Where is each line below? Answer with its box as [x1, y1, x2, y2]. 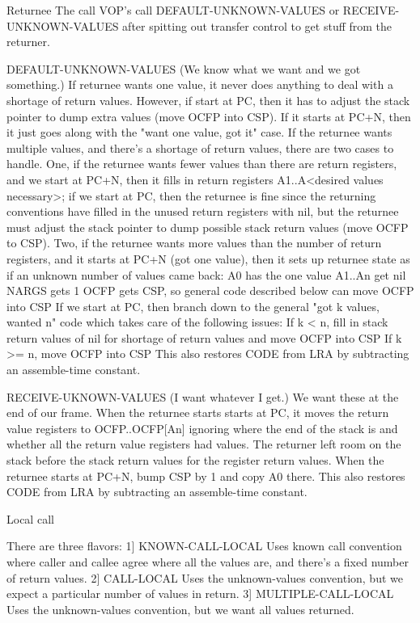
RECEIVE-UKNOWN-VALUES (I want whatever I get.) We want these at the [6, 388, 399, 405]
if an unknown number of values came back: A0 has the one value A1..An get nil [6, 266, 406, 283]
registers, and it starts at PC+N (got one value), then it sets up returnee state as [6, 250, 410, 267]
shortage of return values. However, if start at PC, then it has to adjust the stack [6, 91, 410, 108]
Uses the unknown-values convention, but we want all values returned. [6, 600, 354, 617]
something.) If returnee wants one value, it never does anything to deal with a [6, 76, 393, 93]
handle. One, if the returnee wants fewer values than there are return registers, [6, 155, 397, 172]
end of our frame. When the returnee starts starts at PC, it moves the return [6, 404, 389, 421]
